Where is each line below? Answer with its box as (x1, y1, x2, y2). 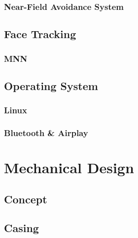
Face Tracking (4, 26, 76, 42)
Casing (4, 220, 39, 236)
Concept (4, 191, 47, 206)
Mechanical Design (4, 157, 134, 178)
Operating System (4, 78, 98, 93)
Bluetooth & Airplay (4, 127, 88, 139)
